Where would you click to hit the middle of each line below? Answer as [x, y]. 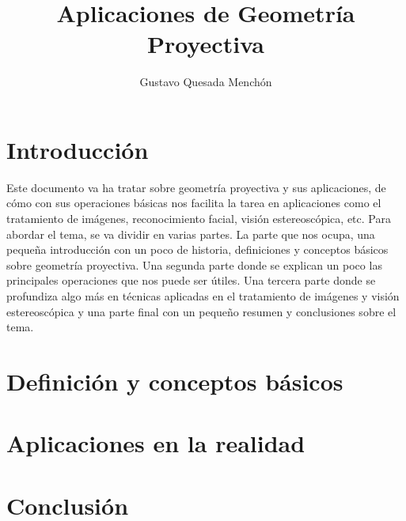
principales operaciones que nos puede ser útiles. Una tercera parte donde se [191, 280]
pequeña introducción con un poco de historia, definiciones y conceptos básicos [197, 249]
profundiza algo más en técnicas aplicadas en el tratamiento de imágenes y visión [203, 296]
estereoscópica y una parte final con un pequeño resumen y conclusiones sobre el [201, 311]
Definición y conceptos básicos [175, 381]
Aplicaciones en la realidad [156, 443]
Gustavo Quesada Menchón [206, 82]
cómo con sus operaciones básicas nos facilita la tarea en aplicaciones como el [194, 203]
